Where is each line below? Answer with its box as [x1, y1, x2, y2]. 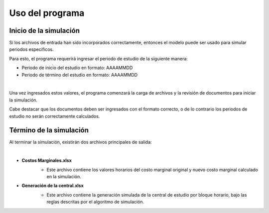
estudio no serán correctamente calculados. [9, 113, 100, 119]
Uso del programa [9, 7, 85, 18]
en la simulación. [46, 174, 82, 180]
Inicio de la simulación [9, 26, 80, 35]
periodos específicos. [9, 46, 54, 52]
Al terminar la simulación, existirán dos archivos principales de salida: [9, 139, 152, 145]
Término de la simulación [9, 126, 89, 134]
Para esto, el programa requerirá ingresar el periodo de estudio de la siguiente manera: [9, 55, 188, 62]
